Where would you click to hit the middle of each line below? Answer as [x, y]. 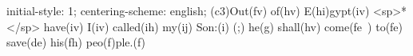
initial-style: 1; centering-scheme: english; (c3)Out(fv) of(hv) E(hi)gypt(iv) [188, 10]
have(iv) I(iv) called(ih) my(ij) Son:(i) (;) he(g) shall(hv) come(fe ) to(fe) [223, 26]
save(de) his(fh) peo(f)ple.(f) [76, 42]
